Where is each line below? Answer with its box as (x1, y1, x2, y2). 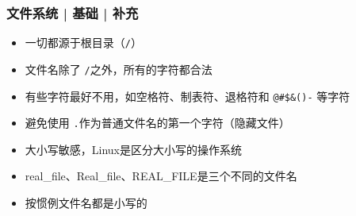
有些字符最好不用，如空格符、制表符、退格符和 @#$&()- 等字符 (25, 87, 350, 104)
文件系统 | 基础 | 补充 (6, 2, 139, 22)
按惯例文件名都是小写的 (25, 195, 147, 211)
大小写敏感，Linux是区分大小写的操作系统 (25, 141, 243, 157)
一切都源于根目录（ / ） (25, 34, 142, 51)
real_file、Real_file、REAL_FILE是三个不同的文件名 (25, 168, 297, 184)
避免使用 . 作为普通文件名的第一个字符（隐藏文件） (25, 114, 290, 131)
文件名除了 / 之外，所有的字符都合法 (25, 60, 212, 77)
